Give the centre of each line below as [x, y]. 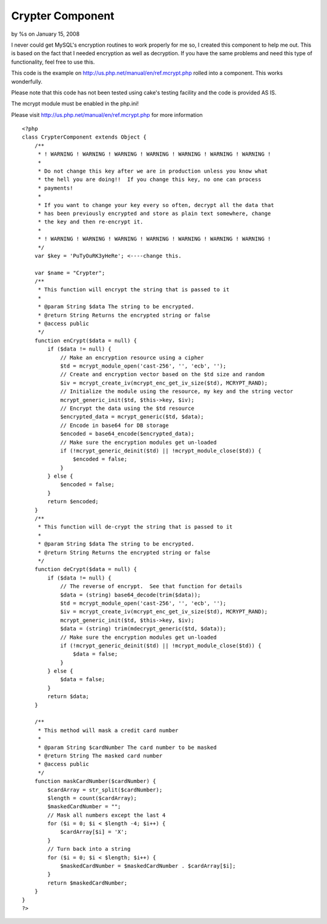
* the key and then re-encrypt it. [91, 222]
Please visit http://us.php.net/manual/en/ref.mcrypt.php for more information [107, 114]
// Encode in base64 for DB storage [114, 425]
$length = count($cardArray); [92, 798]
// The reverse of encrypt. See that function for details [151, 586]
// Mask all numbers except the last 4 [107, 815]
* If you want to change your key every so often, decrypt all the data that [156, 205]
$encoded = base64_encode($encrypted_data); [127, 434]
